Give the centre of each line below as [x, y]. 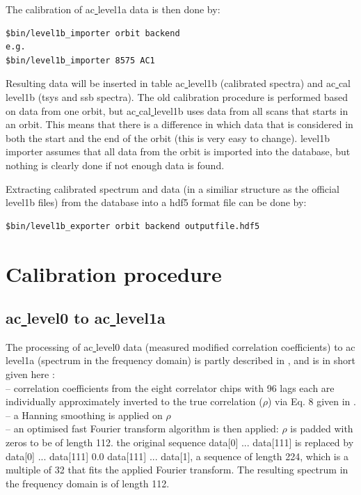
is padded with [322, 429]
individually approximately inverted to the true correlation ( [134, 401]
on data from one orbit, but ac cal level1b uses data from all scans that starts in [177, 110]
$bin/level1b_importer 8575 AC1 [80, 60]
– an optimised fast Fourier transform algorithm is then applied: [142, 429]
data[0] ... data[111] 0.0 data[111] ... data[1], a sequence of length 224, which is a [177, 456]
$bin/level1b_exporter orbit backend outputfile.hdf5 [133, 226]
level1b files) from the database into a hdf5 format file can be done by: [156, 202]
